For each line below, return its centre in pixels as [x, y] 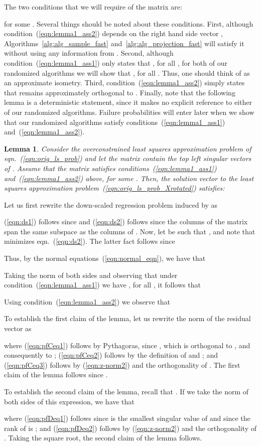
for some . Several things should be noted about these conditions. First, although [129, 23]
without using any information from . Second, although [89, 53]
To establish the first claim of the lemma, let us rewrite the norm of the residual [127, 318]
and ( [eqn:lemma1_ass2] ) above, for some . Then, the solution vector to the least [129, 178]
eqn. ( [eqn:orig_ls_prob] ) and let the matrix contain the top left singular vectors [128, 158]
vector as [18, 328]
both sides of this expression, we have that [69, 401]
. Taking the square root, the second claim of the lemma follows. [103, 438]
